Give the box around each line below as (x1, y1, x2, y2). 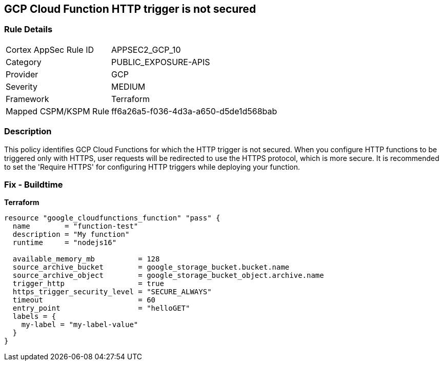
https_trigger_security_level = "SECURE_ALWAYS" (12, 288, 212, 296)
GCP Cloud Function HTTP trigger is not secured (4, 3, 256, 15)
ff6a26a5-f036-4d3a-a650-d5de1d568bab (111, 106, 277, 116)
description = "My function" (12, 230, 130, 239)
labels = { (12, 312, 56, 321)
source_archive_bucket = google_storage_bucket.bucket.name (12, 263, 290, 272)
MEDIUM (111, 81, 146, 92)
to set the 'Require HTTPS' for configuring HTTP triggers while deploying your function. (4, 162, 300, 171)
